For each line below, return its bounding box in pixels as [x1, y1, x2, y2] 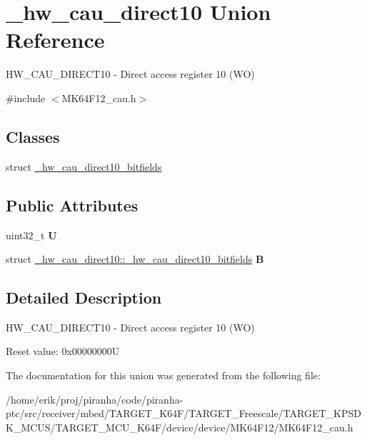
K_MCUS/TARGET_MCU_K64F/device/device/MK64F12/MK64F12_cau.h [6, 419, 353, 434]
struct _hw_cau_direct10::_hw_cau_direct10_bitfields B [6, 251, 264, 266]
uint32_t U [6, 227, 57, 242]
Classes [6, 125, 60, 147]
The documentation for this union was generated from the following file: [6, 368, 321, 383]
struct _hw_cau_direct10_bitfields [6, 159, 162, 174]
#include [6, 90, 46, 105]
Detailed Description [6, 286, 162, 309]
